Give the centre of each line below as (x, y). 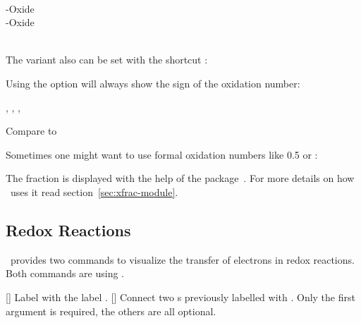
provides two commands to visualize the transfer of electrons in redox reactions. (182, 259)
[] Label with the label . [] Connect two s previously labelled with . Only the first (180, 297)
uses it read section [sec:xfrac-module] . (94, 191)
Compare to (31, 131)
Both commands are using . (65, 273)
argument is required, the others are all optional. (111, 311)
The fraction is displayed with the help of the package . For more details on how (180, 178)
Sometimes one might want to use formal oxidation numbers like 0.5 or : (162, 154)
